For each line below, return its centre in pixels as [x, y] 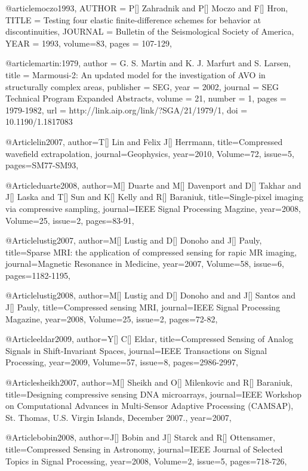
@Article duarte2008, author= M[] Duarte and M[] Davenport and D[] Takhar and [153, 185]
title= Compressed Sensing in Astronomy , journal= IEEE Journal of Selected [144, 449]
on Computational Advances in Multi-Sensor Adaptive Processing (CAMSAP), [150, 406]
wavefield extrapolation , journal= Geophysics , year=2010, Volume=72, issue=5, [150, 153]
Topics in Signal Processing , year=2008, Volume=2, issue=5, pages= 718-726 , [146, 461]
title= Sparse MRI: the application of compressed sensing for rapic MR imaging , [151, 252]
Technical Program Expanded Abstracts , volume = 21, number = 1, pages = [146, 98]
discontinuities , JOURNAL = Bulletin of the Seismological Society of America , [150, 31]
